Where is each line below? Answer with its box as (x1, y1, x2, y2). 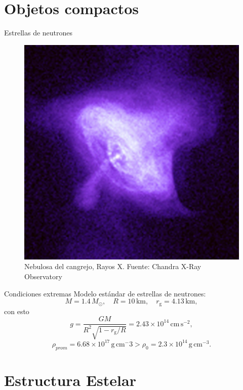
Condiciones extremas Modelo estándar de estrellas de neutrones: (4, 288, 206, 298)
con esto (4, 306, 29, 316)
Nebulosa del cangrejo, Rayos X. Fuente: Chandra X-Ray (24, 261, 201, 272)
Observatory (24, 271, 62, 281)
